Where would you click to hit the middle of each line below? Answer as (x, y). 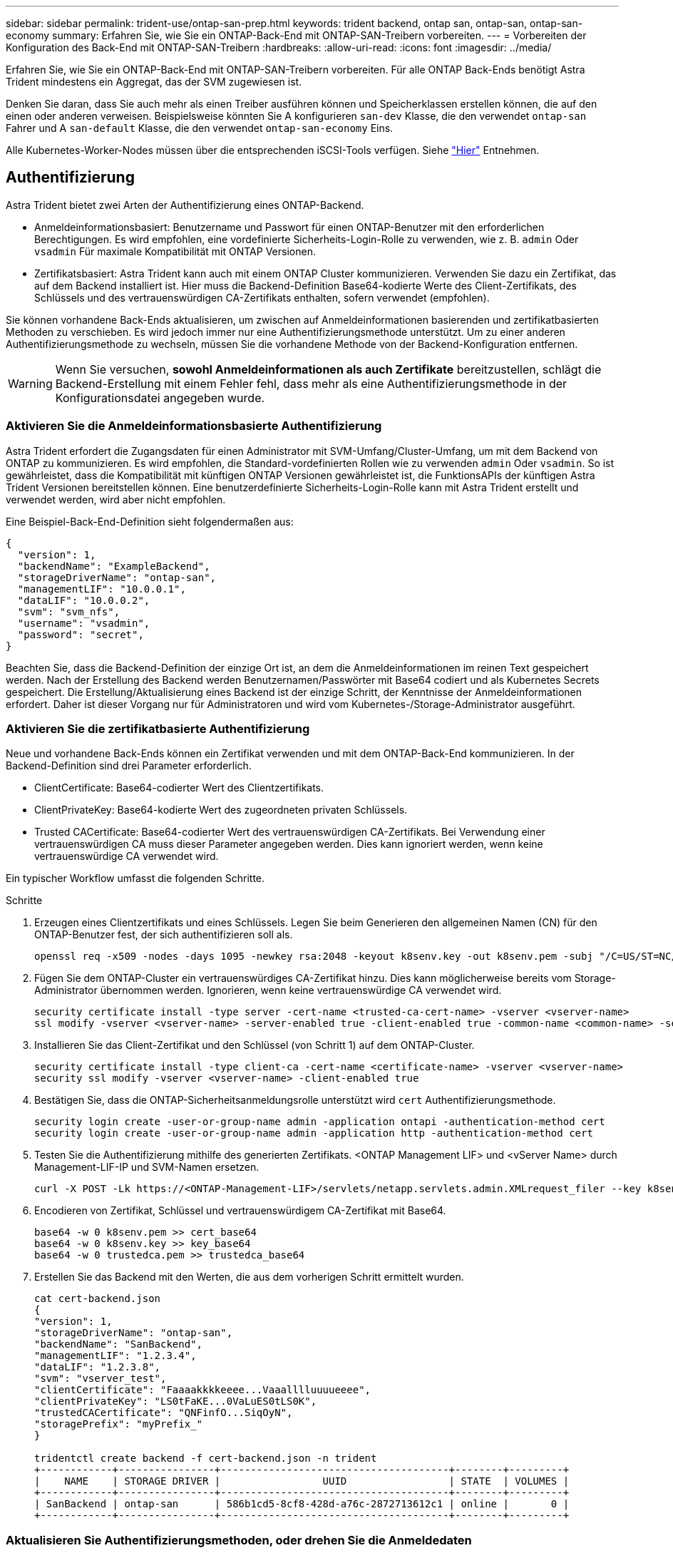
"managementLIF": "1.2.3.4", (115, 1356)
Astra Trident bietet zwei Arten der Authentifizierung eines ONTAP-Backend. (185, 205)
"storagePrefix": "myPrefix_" (119, 1424)
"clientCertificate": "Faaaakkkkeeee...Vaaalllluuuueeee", (203, 1390)
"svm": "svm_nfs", (69, 611)
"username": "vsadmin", (84, 623)
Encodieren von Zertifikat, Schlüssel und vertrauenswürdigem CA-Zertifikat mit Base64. (240, 1211)
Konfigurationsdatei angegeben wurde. (160, 398)
